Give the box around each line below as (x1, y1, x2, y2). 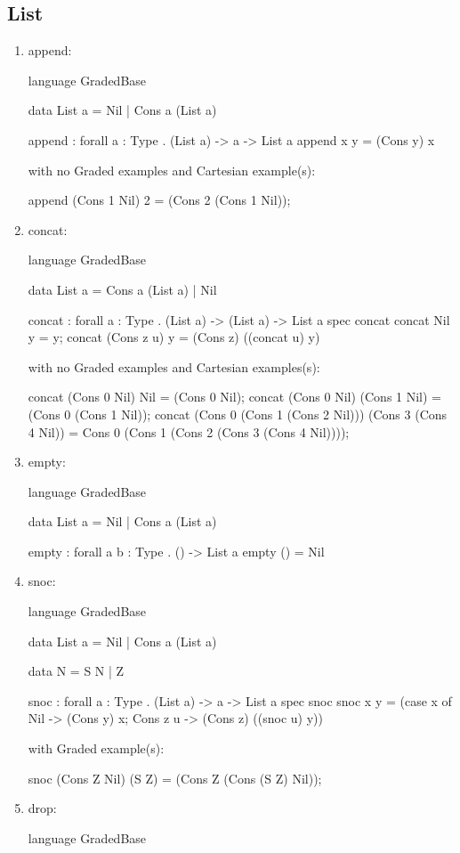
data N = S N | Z (28, 662, 125, 680)
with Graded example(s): (28, 739, 165, 758)
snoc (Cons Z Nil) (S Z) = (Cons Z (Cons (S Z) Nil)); (28, 768, 322, 787)
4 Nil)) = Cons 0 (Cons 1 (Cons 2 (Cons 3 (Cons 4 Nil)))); (28, 422, 350, 441)
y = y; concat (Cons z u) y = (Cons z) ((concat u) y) (28, 328, 320, 346)
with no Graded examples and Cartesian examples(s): (28, 357, 320, 376)
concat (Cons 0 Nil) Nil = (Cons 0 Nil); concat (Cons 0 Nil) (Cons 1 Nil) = (28, 387, 442, 406)
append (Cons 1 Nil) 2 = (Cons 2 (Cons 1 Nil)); (28, 191, 291, 209)
